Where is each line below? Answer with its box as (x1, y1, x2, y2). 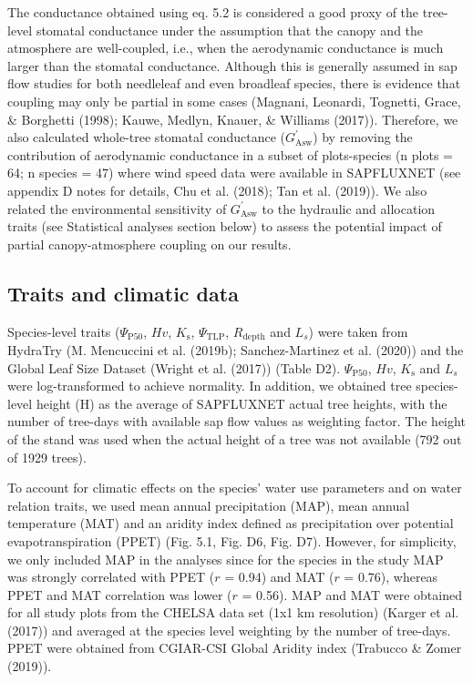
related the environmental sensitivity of (7, 198, 227, 218)
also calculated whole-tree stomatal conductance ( (7, 127, 286, 147)
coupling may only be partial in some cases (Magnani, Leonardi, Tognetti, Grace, (7, 91, 461, 110)
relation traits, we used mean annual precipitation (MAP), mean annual (7, 495, 410, 514)
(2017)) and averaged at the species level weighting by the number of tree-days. (7, 620, 451, 639)
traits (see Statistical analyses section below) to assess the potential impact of (7, 217, 442, 236)
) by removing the (313, 127, 413, 147)
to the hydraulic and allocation (262, 198, 436, 218)
